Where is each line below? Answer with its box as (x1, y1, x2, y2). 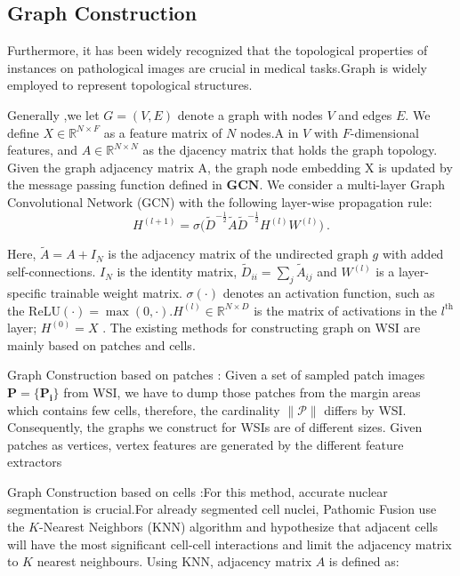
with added (382, 244, 444, 263)
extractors (7, 452, 62, 471)
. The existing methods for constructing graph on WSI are (102, 318, 421, 337)
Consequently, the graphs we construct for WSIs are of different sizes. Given (7, 418, 423, 436)
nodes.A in (240, 123, 299, 141)
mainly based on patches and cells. (7, 335, 196, 354)
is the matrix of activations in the (254, 300, 438, 319)
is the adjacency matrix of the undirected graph (108, 244, 368, 263)
